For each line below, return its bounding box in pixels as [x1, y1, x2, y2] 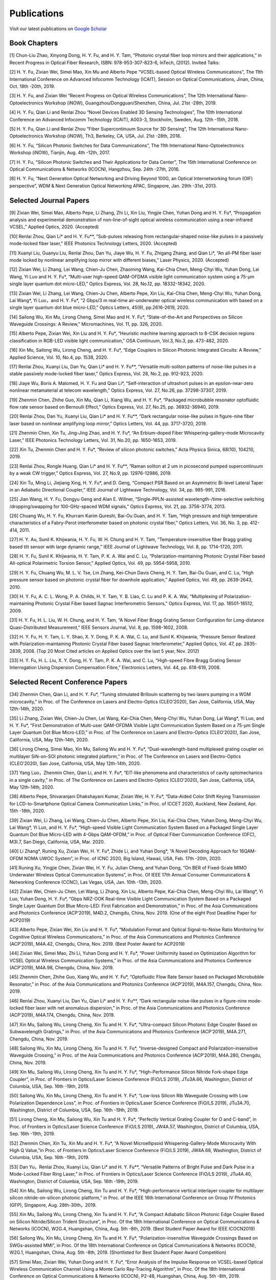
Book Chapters [9, 39, 58, 48]
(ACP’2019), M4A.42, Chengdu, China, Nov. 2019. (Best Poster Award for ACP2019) [9, 941, 185, 947]
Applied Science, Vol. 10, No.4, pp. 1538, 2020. [9, 354, 108, 360]
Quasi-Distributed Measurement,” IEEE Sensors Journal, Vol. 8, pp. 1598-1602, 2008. [9, 624, 189, 630]
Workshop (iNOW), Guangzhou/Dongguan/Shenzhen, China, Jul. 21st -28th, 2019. [44, 100, 217, 106]
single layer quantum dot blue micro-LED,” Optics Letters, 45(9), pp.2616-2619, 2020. [9, 305, 190, 311]
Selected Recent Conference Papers [9, 678, 128, 687]
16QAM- [239, 848, 257, 855]
